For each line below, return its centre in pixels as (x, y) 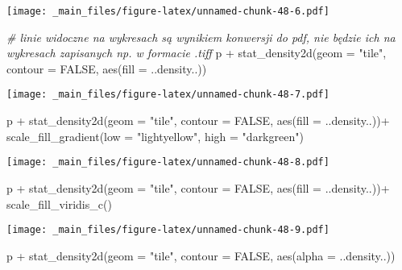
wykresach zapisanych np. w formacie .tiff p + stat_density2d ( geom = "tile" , (197, 53)
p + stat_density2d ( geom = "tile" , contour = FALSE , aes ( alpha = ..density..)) (201, 255)
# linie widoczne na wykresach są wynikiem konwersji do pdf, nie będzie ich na (201, 37)
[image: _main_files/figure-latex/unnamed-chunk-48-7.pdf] (168, 95)
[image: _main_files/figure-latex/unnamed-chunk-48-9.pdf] (168, 230)
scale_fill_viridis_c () (59, 204)
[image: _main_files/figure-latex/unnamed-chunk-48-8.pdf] (168, 162)
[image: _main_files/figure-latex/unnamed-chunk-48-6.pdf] (168, 11)
